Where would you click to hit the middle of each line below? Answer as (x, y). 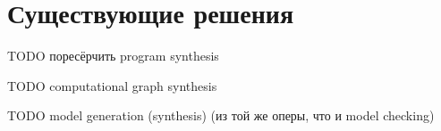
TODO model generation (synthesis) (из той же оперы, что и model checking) (221, 115)
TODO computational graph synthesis (112, 85)
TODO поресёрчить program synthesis (113, 56)
